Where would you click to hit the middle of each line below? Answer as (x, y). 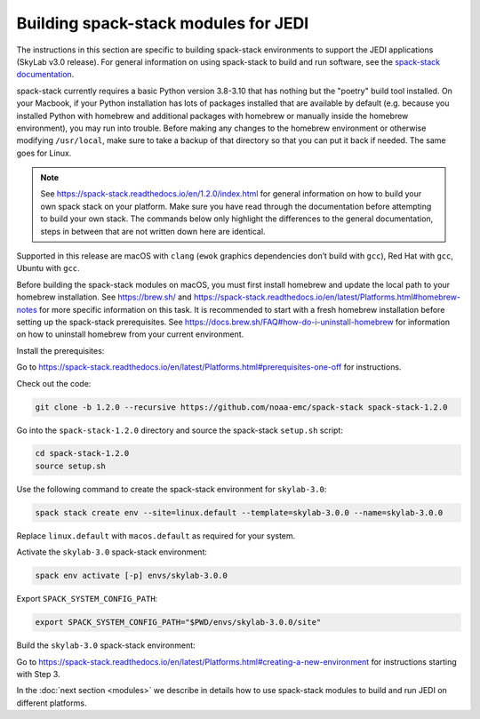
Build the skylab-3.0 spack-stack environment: (106, 645)
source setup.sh (71, 466)
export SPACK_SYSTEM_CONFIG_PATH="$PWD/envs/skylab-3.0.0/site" (178, 623)
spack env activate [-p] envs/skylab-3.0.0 (132, 576)
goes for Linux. (44, 153)
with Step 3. (39, 674)
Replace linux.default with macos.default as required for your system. (156, 535)
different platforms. (52, 703)
